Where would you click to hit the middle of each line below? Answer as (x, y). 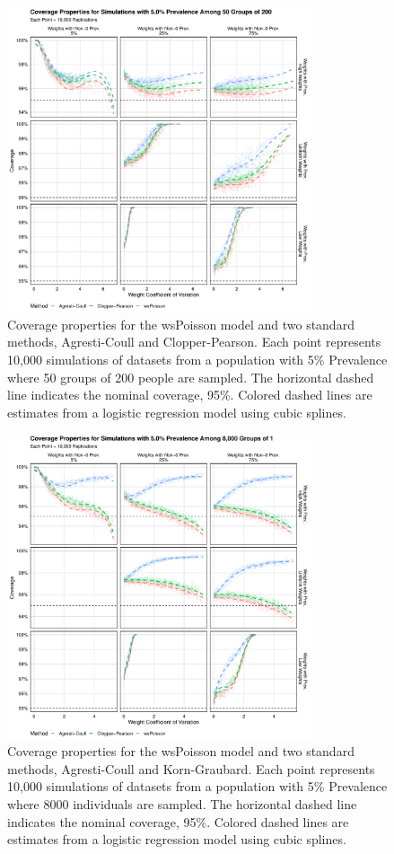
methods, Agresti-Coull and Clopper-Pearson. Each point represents (194, 342)
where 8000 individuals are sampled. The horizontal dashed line (182, 803)
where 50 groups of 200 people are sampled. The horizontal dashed (191, 377)
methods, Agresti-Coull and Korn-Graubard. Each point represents (191, 768)
